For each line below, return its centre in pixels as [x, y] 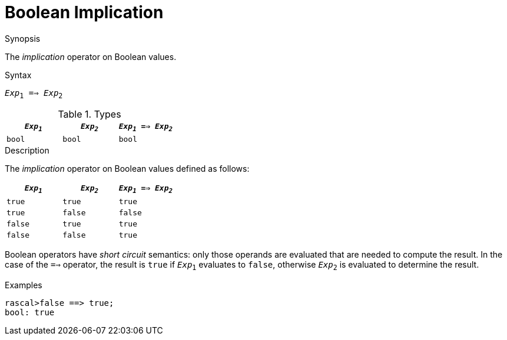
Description [27, 151]
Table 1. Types [90, 114]
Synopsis [23, 38]
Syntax [18, 75]
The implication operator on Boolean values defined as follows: [127, 169]
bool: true [30, 312]
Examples [24, 285]
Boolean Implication [84, 12]
